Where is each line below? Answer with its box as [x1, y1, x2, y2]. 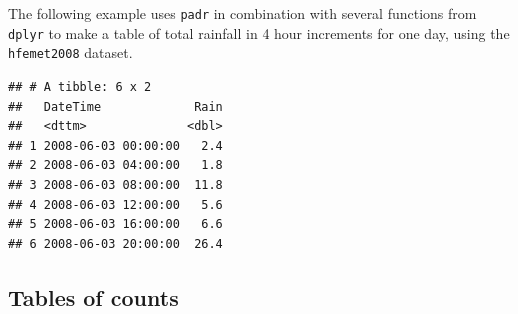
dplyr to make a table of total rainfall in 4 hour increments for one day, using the [8, 22, 510, 43]
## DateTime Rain [8, 99, 223, 114]
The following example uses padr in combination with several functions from [8, 3, 477, 23]
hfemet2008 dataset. [8, 42, 133, 63]
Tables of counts [8, 281, 179, 312]
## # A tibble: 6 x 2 [8, 79, 152, 94]
